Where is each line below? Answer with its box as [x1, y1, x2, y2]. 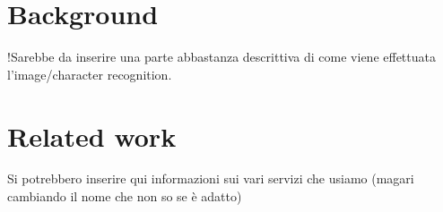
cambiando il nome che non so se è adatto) [7, 187, 242, 206]
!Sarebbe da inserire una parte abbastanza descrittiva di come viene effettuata [7, 47, 436, 66]
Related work [7, 117, 177, 154]
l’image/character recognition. [7, 64, 172, 83]
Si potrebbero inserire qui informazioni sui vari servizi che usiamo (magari [7, 169, 414, 188]
